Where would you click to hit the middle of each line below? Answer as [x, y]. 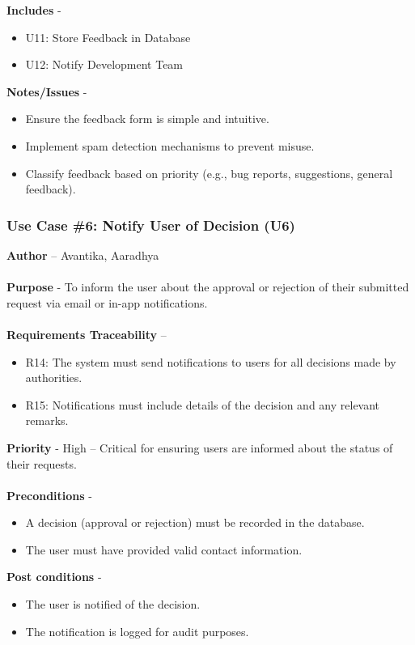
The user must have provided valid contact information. [164, 549]
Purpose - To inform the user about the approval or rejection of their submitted [208, 287]
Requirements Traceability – [87, 334]
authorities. [54, 378]
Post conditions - [54, 577]
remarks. [47, 420]
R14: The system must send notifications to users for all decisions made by [211, 361]
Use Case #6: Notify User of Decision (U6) [151, 225]
